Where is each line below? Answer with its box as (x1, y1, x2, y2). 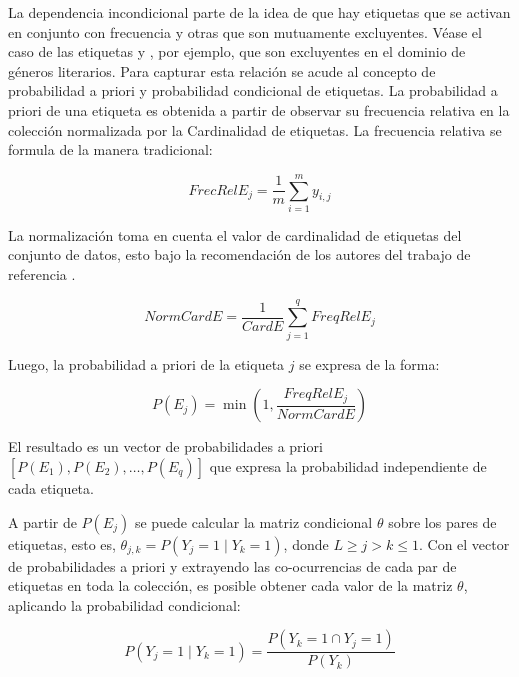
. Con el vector (418, 533, 510, 554)
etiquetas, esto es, (8, 533, 116, 554)
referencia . (8, 264, 76, 285)
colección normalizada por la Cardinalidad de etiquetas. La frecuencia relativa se (8, 119, 502, 140)
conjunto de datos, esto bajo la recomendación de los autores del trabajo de (8, 244, 471, 265)
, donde (283, 533, 329, 554)
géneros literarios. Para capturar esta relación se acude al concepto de (8, 60, 436, 81)
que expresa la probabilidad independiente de (209, 455, 487, 476)
